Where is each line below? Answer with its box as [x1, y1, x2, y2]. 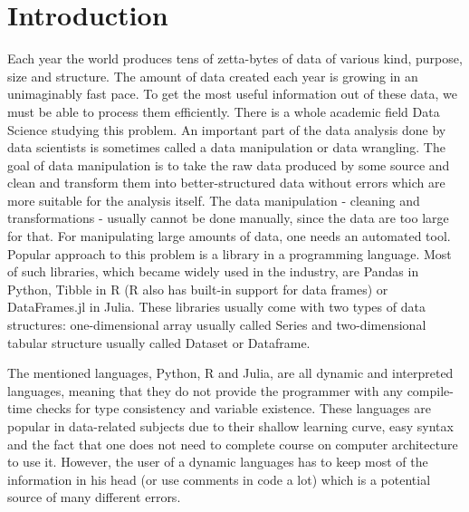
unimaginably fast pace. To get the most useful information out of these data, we [7, 84, 457, 103]
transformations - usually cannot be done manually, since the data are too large [7, 208, 449, 227]
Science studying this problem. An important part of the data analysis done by [7, 120, 446, 139]
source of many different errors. [7, 488, 181, 507]
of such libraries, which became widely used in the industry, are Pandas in [7, 262, 419, 281]
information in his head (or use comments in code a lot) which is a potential [7, 469, 431, 488]
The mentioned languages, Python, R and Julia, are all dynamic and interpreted [7, 363, 454, 382]
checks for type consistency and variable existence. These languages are [35, 399, 431, 418]
